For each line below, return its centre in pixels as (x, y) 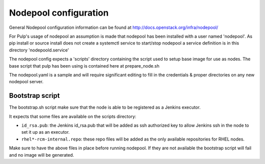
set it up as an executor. (45, 132)
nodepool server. (26, 82)
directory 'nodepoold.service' (39, 50)
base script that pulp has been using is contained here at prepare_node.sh (84, 66)
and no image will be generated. (42, 155)
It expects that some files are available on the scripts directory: (73, 116)
